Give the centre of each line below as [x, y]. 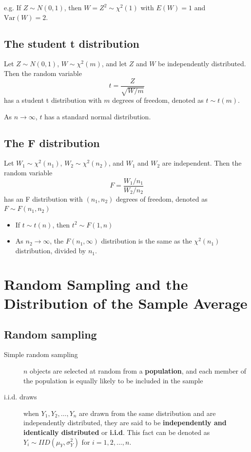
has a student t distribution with [53, 100]
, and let [114, 64]
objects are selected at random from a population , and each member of [138, 371]
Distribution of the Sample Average [126, 303]
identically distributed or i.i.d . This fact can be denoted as [117, 432]
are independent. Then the [202, 163]
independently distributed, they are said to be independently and [125, 423]
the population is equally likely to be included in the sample [113, 380]
